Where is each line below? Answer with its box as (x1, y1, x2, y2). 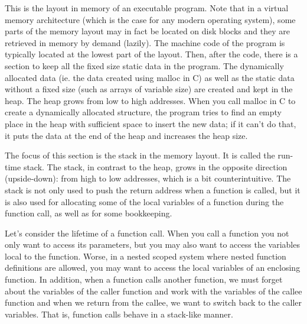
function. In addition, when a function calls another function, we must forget (5, 273, 283, 286)
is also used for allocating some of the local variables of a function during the (5, 195, 284, 208)
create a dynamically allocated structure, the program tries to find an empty (5, 106, 282, 118)
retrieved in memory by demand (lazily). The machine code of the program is (5, 36, 285, 48)
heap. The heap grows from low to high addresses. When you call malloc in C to (5, 94, 296, 106)
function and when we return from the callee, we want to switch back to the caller (5, 296, 302, 309)
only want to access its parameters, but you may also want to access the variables (5, 238, 300, 251)
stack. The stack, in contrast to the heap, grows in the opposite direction (23, 160, 288, 173)
